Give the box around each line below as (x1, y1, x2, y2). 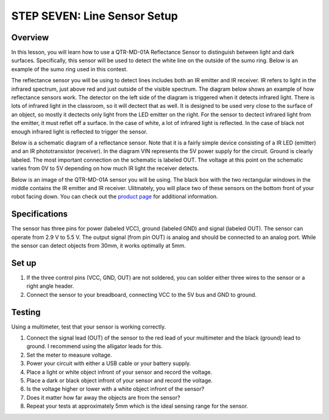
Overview (11, 32, 49, 43)
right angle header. (26, 282, 74, 290)
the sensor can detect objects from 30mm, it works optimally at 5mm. (11, 242, 186, 249)
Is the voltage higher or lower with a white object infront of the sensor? (26, 385, 205, 393)
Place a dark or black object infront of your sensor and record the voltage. (26, 377, 213, 384)
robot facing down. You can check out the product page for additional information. (11, 193, 219, 201)
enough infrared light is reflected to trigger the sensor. (11, 128, 148, 135)
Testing (11, 307, 41, 317)
